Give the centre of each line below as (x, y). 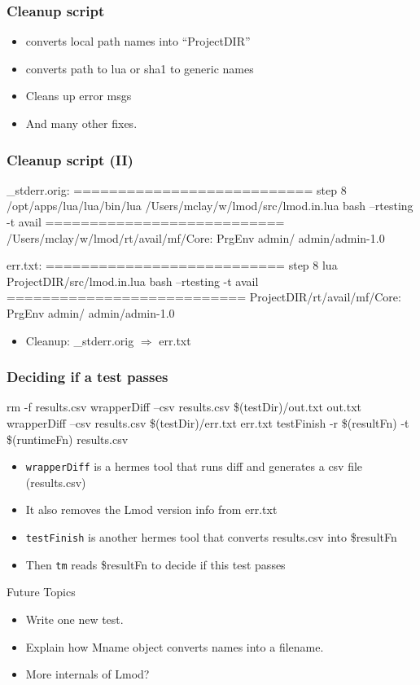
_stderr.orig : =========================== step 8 (177, 189)
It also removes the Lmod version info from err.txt (151, 509)
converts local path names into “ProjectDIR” (138, 41)
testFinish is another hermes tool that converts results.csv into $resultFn (211, 537)
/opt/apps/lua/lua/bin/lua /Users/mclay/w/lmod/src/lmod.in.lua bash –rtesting (210, 206)
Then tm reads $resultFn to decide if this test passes (155, 564)
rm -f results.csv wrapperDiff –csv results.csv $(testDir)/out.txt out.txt (184, 407)
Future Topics (41, 592)
